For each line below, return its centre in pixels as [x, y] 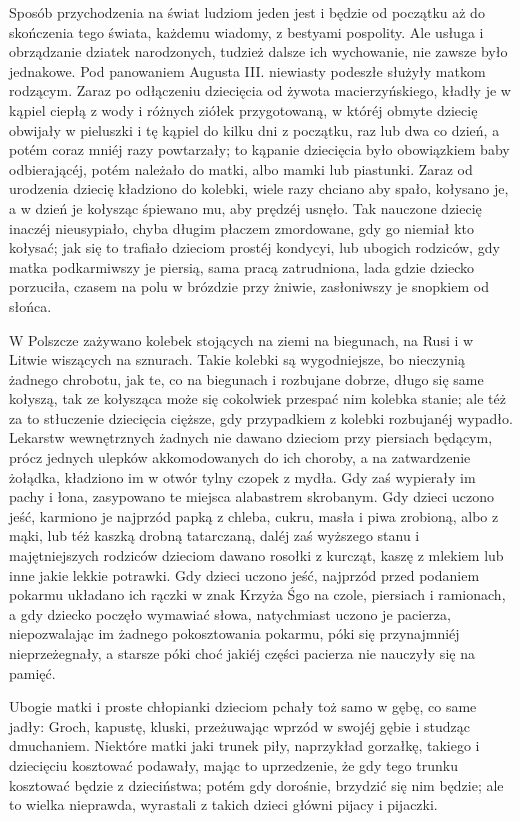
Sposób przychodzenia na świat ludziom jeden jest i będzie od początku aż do [247, 12]
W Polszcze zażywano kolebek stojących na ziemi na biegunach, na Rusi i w [241, 339]
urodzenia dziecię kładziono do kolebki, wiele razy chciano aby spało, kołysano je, [259, 188]
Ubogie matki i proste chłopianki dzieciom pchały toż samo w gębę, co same [243, 706]
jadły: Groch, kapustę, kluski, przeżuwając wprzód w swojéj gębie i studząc [240, 725]
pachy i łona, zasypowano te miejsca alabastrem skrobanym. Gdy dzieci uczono [252, 496]
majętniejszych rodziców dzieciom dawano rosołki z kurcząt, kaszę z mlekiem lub [256, 555]
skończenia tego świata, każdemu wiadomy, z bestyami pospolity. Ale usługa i [246, 31]
